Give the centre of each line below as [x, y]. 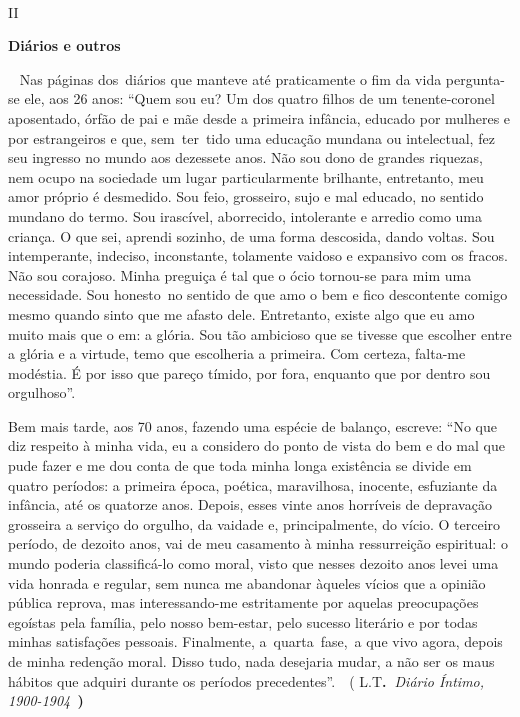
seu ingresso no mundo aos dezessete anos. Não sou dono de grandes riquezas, [245, 157]
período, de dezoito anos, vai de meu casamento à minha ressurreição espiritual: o [258, 543]
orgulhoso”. [42, 392]
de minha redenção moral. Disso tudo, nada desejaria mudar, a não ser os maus [251, 661]
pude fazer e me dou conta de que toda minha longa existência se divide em [240, 465]
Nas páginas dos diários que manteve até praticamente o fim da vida [230, 78]
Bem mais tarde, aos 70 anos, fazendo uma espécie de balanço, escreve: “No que [253, 425]
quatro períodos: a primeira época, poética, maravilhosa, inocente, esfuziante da [253, 484]
